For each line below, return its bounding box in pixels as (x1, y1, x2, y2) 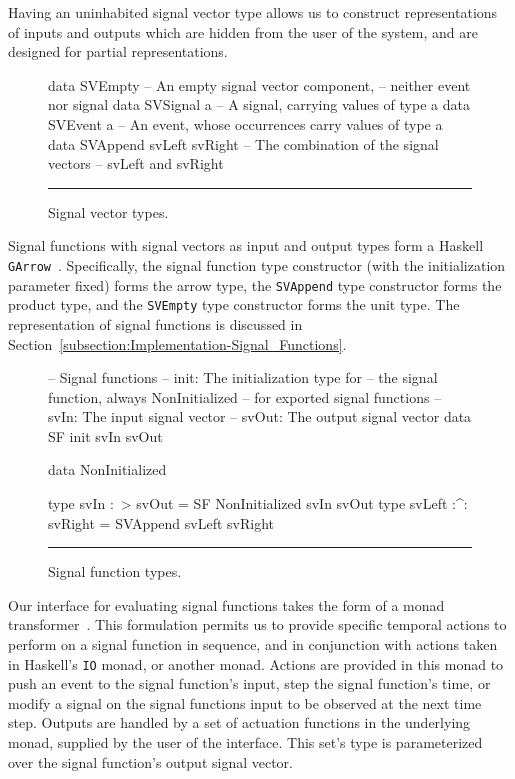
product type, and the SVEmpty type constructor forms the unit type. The (8, 294, 460, 315)
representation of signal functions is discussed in (8, 313, 303, 334)
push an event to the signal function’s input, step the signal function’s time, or (8, 673, 491, 694)
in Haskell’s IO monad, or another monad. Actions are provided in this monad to (8, 653, 504, 674)
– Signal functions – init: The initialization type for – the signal (48, 367, 438, 388)
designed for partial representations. (8, 41, 228, 62)
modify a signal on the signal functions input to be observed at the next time (8, 692, 482, 713)
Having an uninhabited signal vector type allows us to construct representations (8, 2, 498, 22)
